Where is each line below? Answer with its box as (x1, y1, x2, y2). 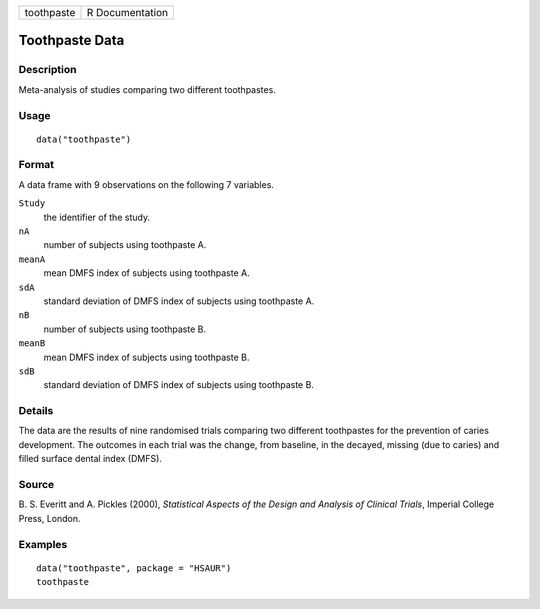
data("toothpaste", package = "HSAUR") (36, 562, 232, 574)
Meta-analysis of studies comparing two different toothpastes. (18, 83, 277, 95)
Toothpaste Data (18, 32, 125, 49)
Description (18, 63, 77, 77)
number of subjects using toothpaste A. (43, 239, 207, 251)
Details (18, 404, 54, 418)
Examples (18, 537, 68, 551)
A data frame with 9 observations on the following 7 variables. (18, 178, 275, 190)
